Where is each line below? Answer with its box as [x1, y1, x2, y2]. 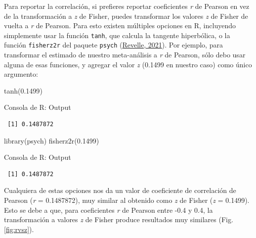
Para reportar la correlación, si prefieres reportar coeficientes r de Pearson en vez [4, 1, 250, 11]
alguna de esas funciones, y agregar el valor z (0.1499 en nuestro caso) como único [4, 59, 252, 69]
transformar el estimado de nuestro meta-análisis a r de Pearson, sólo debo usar [4, 49, 246, 60]
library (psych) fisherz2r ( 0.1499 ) [4, 135, 99, 145]
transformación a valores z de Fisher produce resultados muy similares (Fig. [4, 214, 233, 225]
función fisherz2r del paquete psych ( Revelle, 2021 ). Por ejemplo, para [4, 40, 223, 50]
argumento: [4, 69, 38, 79]
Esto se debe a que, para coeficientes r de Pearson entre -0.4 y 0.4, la [4, 204, 213, 215]
